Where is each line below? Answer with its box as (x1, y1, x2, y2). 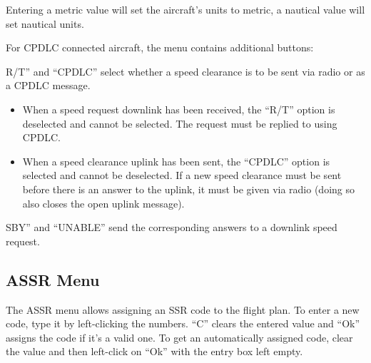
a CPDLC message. (6, 78, 91, 93)
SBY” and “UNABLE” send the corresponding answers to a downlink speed (6, 220, 337, 235)
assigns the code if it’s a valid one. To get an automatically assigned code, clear (6, 329, 353, 344)
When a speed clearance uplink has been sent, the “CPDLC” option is (22, 153, 330, 168)
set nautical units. (6, 16, 84, 31)
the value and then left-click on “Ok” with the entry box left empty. (6, 344, 303, 359)
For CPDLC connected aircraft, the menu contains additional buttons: (6, 40, 314, 55)
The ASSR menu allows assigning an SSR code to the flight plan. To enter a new (6, 302, 360, 317)
